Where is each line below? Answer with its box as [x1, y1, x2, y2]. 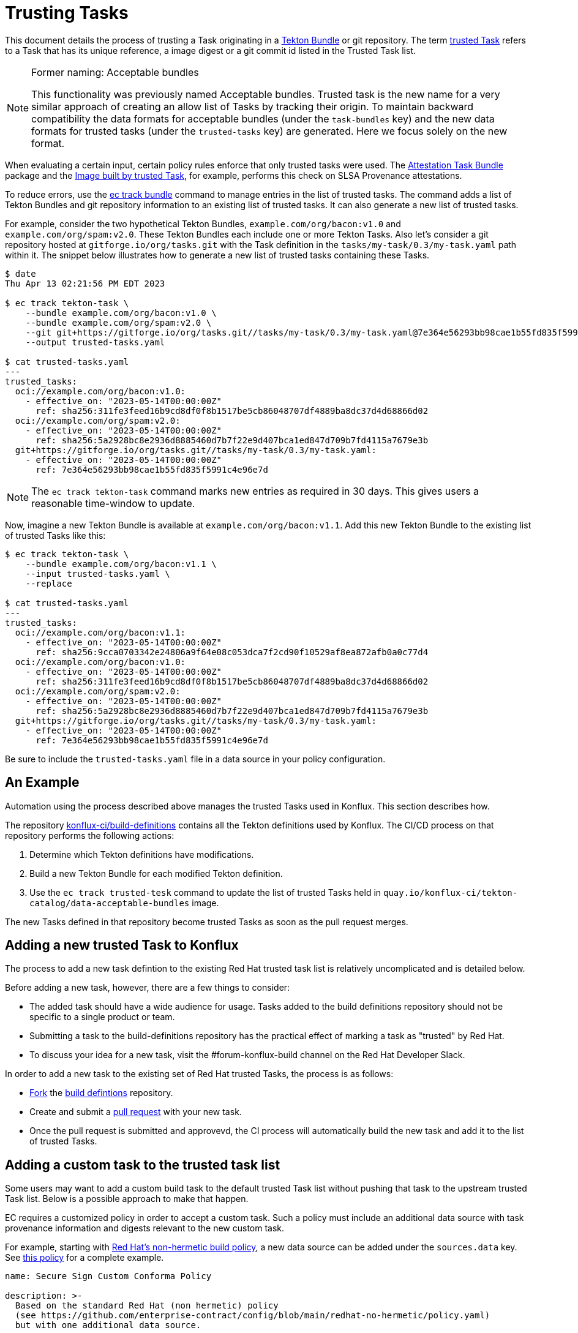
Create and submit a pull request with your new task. [29, 1106, 242, 1117]
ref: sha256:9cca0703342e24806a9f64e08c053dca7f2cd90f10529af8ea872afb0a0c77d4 [36, 647, 429, 657]
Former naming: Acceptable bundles [31, 66, 199, 78]
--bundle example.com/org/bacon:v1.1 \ [25, 558, 217, 569]
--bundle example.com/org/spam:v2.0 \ [25, 317, 212, 328]
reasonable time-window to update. [31, 497, 195, 509]
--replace [25, 578, 72, 588]
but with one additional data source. [15, 1320, 201, 1331]
